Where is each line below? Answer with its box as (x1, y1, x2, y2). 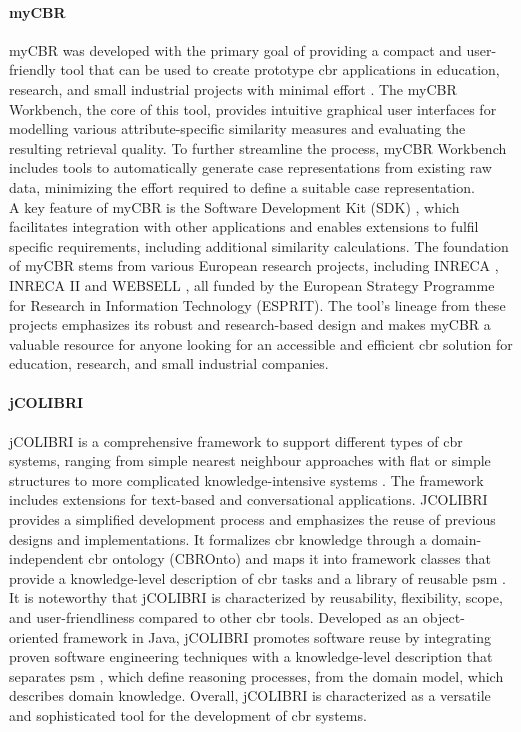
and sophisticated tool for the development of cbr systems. (9, 705, 367, 725)
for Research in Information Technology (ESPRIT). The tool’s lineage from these (9, 294, 506, 315)
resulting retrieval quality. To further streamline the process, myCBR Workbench (9, 137, 507, 158)
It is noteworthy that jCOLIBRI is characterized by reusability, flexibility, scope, (9, 587, 503, 608)
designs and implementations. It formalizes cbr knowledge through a (9, 528, 427, 549)
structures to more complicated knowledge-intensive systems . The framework (9, 469, 484, 490)
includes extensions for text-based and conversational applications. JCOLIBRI (9, 489, 488, 510)
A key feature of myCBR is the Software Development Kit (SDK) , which (9, 196, 460, 217)
